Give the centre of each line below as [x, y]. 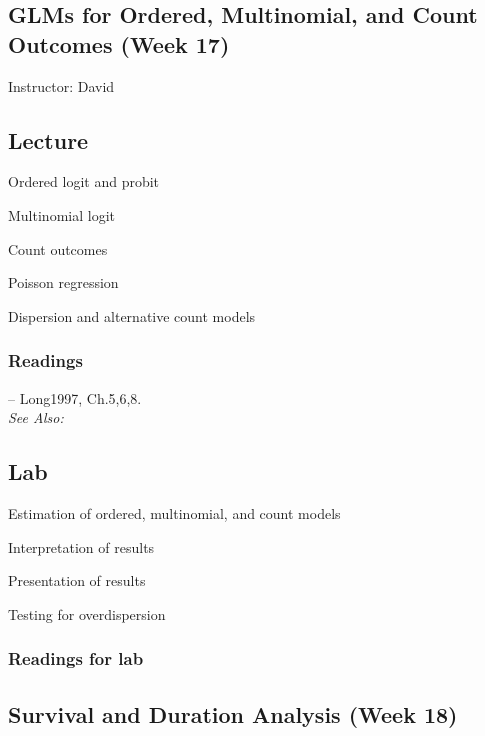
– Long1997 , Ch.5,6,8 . [75, 397]
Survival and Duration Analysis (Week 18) [233, 713]
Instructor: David [61, 85]
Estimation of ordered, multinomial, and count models [174, 512]
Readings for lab [76, 658]
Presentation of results [77, 580]
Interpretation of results [81, 546]
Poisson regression [63, 282]
